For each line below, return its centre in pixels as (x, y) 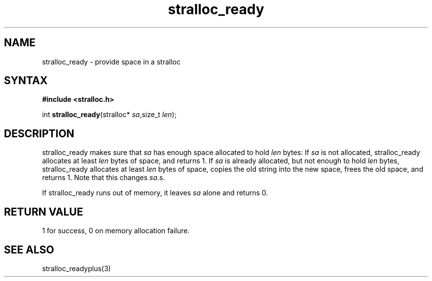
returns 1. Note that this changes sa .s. (104, 178)
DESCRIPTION (39, 133)
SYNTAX (26, 81)
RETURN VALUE (44, 212)
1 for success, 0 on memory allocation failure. (116, 231)
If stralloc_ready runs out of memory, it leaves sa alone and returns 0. (155, 193)
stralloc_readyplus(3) (76, 268)
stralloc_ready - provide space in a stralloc (111, 62)
